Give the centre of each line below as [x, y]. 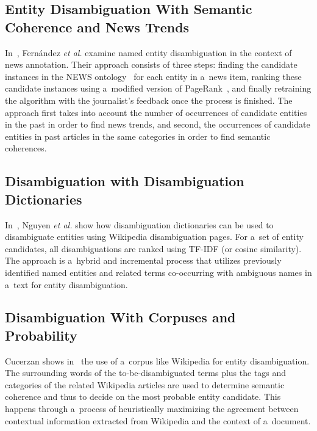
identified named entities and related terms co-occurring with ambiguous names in [158, 272]
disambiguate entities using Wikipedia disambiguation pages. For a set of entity [154, 237]
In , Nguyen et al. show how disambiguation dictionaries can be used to [139, 224]
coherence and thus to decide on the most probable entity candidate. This [143, 397]
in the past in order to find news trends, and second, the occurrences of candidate [158, 124]
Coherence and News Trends [97, 27]
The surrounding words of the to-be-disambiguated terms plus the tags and [146, 373]
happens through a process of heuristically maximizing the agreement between [152, 409]
